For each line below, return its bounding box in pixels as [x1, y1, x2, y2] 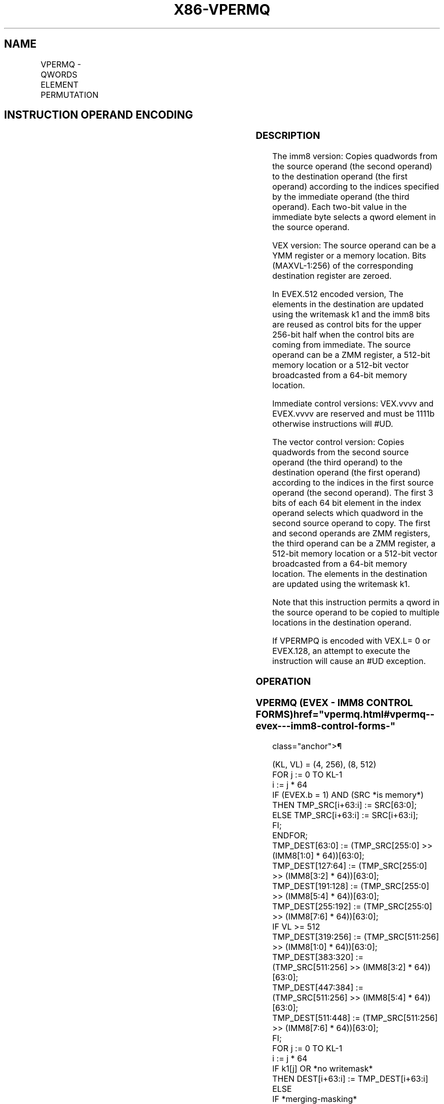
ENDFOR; [272, 830, 308, 841]
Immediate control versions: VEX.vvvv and [272, 398, 434, 409]
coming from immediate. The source [272, 340, 411, 350]
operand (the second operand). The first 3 [272, 488, 433, 498]
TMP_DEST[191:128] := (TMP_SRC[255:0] [272, 881, 429, 892]
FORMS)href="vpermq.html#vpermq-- [255, 708, 435, 720]
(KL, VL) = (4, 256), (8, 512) [272, 759, 377, 770]
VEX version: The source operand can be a [272, 240, 436, 251]
